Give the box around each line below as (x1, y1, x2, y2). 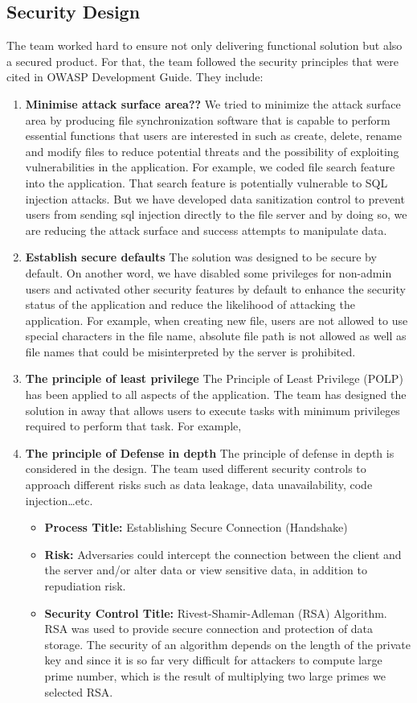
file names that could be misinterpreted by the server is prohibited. (25, 343, 356, 360)
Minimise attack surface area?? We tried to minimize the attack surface (25, 95, 401, 112)
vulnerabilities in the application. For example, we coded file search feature (25, 158, 395, 175)
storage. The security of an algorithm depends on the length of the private (44, 635, 411, 652)
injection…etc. (25, 491, 93, 508)
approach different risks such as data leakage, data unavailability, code (25, 476, 373, 493)
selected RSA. (44, 683, 113, 700)
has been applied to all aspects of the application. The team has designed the (25, 386, 407, 403)
